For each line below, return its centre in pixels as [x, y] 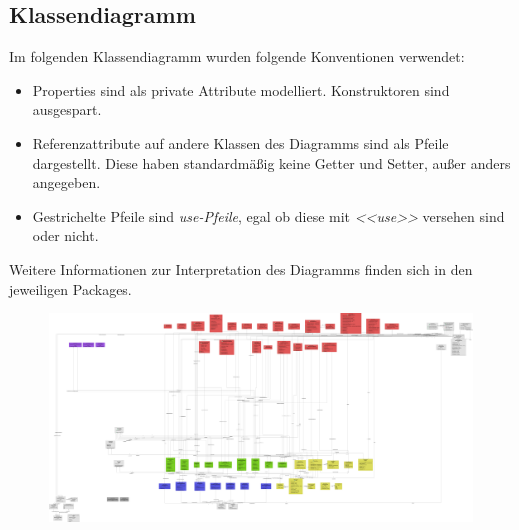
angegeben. [66, 182]
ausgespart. [67, 109]
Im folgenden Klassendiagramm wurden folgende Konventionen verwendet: [237, 56]
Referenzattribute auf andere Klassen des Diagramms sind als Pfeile [240, 142]
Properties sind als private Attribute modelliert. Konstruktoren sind [241, 89]
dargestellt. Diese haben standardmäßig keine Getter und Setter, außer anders [271, 162]
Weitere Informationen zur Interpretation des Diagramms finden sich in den [241, 268]
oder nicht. [65, 235]
